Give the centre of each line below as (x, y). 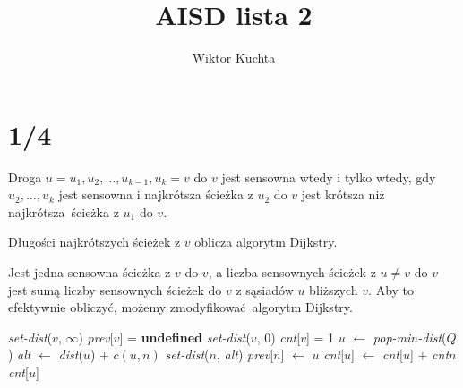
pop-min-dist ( (410, 337)
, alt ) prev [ (245, 354)
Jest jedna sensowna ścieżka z (90, 272)
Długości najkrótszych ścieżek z (94, 242)
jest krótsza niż (343, 194)
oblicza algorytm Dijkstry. (266, 242)
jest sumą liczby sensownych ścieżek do (115, 289)
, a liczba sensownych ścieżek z (292, 272)
